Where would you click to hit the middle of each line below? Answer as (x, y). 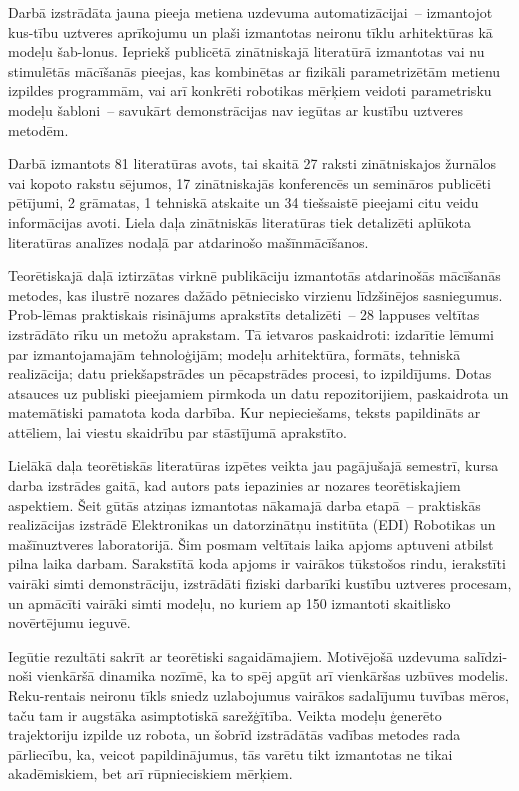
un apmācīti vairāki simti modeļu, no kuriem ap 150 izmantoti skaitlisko (229, 602)
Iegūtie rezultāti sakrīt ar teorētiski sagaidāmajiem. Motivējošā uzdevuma (234, 655)
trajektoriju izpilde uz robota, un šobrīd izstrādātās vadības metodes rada (234, 734)
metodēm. (38, 129)
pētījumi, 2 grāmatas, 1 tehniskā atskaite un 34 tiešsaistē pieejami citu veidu (243, 202)
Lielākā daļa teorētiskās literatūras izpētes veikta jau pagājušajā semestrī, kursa (253, 465)
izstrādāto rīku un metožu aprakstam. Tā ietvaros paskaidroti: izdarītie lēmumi (251, 333)
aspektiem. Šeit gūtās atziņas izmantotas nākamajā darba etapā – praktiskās (244, 504)
